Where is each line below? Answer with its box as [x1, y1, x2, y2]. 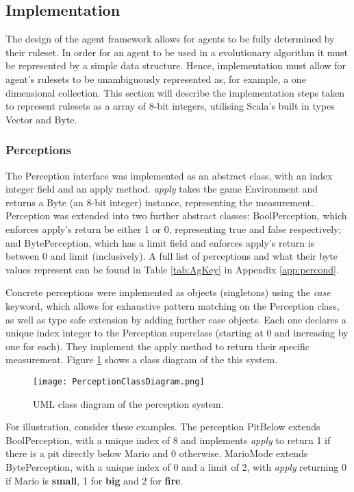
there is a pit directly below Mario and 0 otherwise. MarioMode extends [5, 446, 308, 460]
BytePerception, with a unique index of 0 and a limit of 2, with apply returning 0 [5, 459, 346, 473]
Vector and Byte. [5, 112, 77, 126]
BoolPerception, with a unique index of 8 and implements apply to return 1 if [5, 432, 331, 447]
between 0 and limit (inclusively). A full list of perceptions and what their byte [5, 249, 338, 263]
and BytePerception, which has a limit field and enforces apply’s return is [5, 235, 315, 249]
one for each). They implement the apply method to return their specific [5, 339, 309, 353]
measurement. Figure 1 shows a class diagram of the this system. [5, 352, 278, 367]
